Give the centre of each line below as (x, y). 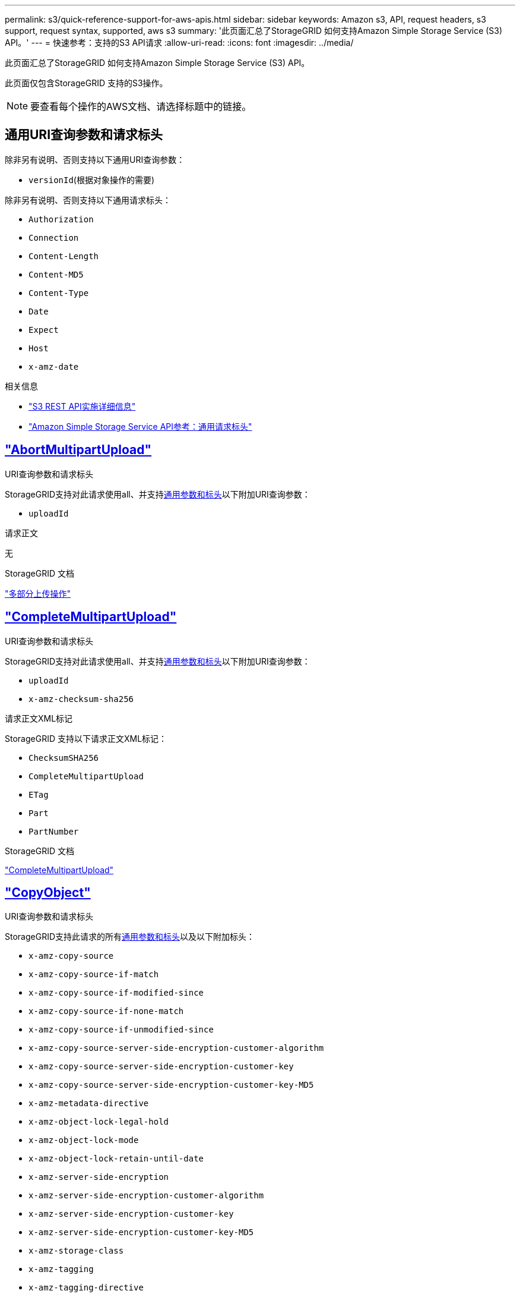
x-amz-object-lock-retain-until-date (116, 1159)
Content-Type (59, 293)
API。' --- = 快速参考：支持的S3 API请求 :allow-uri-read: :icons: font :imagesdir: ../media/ (179, 43)
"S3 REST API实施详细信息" (82, 406)
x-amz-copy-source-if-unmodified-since (121, 1030)
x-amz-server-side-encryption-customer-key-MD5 (141, 1233)
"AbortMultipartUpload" (78, 450)
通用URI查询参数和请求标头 (84, 135)
